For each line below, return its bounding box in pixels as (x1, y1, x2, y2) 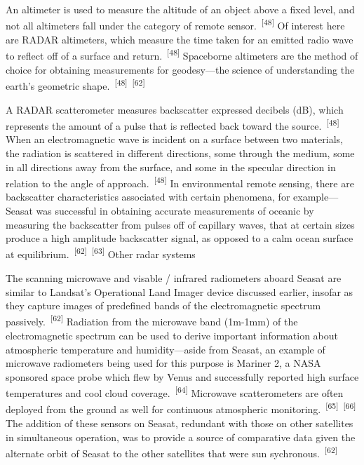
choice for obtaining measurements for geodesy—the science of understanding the (6, 62, 355, 76)
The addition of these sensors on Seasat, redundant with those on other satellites (6, 415, 353, 430)
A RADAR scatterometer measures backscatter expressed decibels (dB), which (6, 102, 344, 116)
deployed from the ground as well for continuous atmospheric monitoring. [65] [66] (6, 400, 356, 417)
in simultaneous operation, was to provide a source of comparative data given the (6, 429, 356, 444)
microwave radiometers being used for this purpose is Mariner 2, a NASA (6, 356, 321, 370)
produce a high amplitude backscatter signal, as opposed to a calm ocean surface (6, 231, 353, 245)
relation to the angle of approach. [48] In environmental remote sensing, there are (6, 174, 354, 190)
